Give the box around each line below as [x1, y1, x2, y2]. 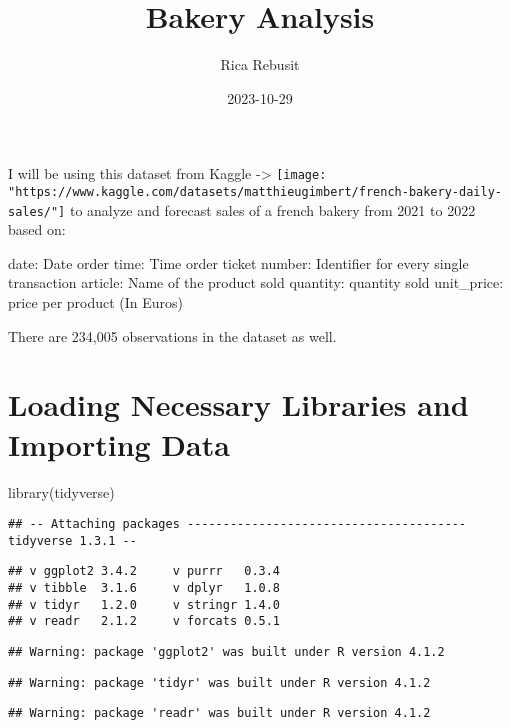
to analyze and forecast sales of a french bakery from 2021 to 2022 [69, 199, 476, 220]
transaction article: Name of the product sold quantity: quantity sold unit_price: [8, 272, 504, 293]
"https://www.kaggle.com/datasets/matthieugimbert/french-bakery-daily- [8, 184, 502, 199]
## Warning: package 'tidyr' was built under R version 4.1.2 [8, 675, 431, 690]
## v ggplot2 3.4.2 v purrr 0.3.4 [8, 564, 281, 579]
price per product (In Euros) [8, 292, 184, 313]
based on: [8, 219, 66, 240]
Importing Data [8, 423, 230, 464]
